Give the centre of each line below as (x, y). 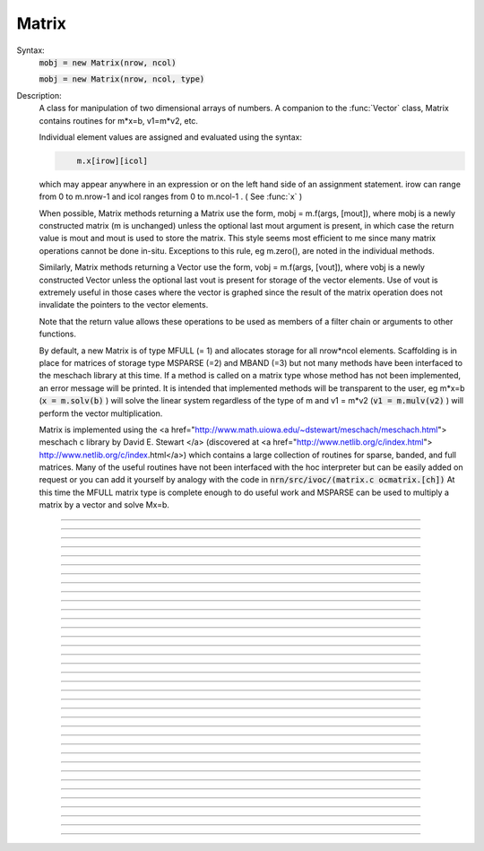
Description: (39, 95)
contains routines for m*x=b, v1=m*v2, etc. (119, 120)
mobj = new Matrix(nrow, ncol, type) (122, 79)
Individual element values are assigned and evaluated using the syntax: (170, 137)
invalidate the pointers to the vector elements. (124, 305)
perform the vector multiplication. (101, 413)
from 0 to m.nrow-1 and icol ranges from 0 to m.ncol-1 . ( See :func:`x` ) (171, 196)
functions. (57, 334)
